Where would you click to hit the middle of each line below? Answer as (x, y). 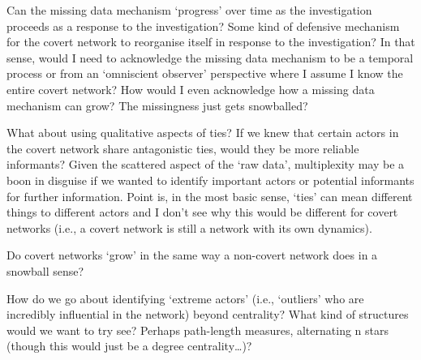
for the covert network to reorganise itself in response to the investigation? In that (211, 42)
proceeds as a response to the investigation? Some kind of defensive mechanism (203, 26)
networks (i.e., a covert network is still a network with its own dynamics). (189, 227)
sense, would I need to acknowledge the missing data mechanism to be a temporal (210, 57)
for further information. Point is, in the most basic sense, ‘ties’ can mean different (210, 196)
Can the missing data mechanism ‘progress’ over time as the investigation (189, 10)
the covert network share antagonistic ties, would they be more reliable (183, 148)
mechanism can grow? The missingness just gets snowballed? (157, 105)
